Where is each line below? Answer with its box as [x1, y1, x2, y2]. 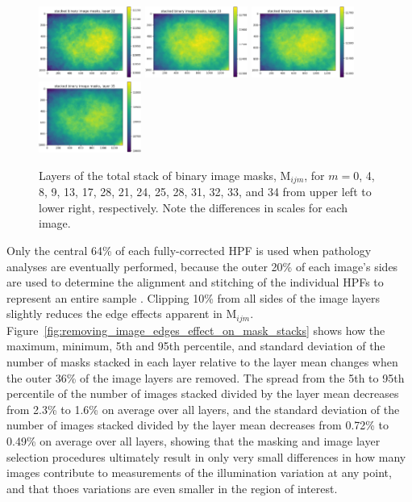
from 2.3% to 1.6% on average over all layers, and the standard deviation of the [6, 400, 400, 417]
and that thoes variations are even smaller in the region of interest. [6, 479, 338, 496]
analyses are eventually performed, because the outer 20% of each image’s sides [6, 257, 398, 274]
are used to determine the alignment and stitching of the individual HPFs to [6, 274, 384, 291]
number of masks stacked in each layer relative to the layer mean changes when [6, 353, 398, 370]
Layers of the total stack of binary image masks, [39, 166, 277, 183]
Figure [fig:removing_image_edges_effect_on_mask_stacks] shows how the [6, 321, 385, 338]
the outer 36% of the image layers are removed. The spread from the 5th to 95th [6, 369, 405, 386]
